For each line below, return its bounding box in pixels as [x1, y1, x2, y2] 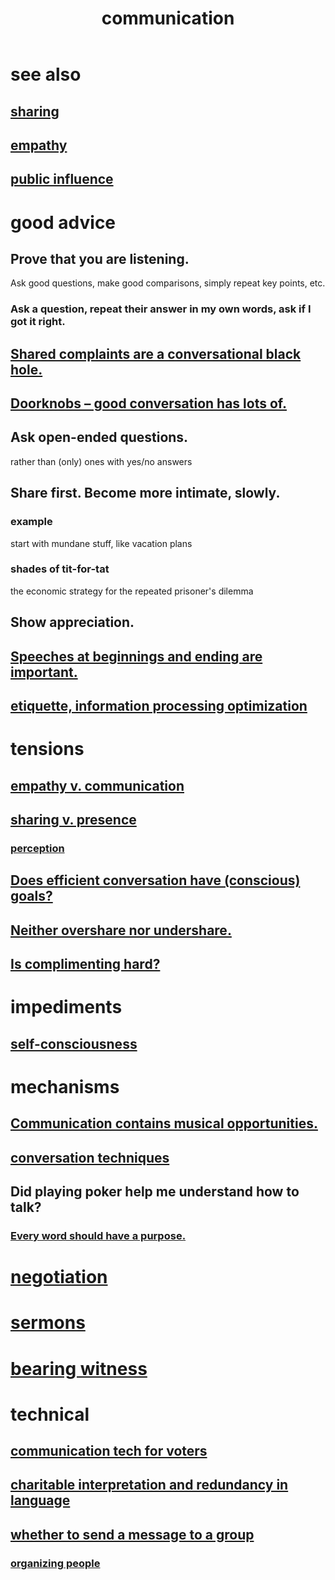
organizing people [10, 1556, 101, 1570]
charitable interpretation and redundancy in [10, 1477, 289, 1494]
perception [10, 841, 65, 855]
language [10, 1492, 71, 1509]
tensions [10, 738, 85, 761]
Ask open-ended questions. [10, 429, 189, 446]
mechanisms [10, 1075, 120, 1098]
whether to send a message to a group [10, 1526, 255, 1543]
